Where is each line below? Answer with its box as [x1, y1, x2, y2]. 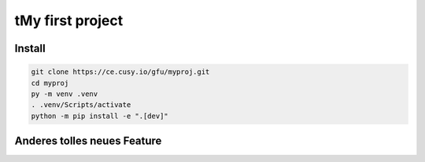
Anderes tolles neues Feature [14, 134, 162, 148]
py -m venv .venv [31, 89, 98, 98]
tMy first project [14, 12, 124, 29]
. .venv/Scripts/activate [31, 101, 131, 109]
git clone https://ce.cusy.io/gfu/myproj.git [31, 68, 210, 76]
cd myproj [31, 79, 69, 87]
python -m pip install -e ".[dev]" [31, 111, 168, 120]
